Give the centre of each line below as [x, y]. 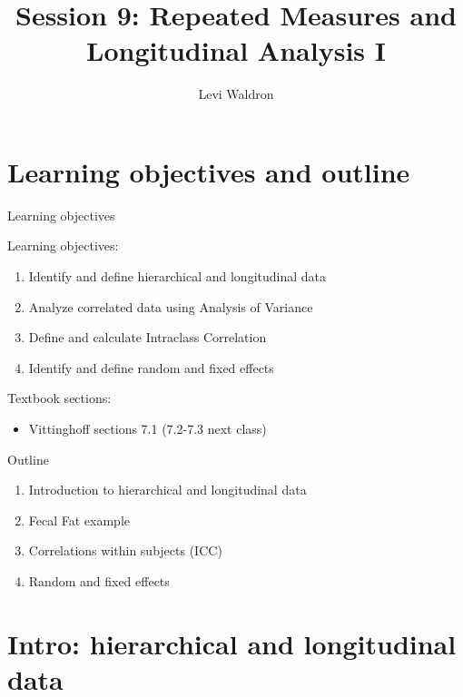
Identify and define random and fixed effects [151, 367]
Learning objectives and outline [209, 171]
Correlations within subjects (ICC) [125, 550]
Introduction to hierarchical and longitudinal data [167, 490]
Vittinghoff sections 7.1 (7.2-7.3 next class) [148, 428]
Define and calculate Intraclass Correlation [148, 337]
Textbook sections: [59, 398]
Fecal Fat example [79, 520]
